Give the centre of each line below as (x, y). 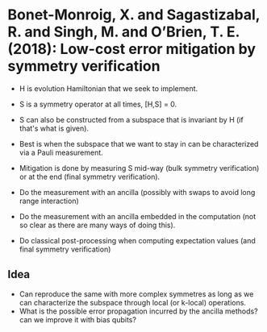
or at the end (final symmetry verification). (90, 176)
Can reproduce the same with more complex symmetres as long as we (136, 294)
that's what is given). (54, 128)
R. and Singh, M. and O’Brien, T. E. (123, 32)
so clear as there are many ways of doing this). (97, 225)
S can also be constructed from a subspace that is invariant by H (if (131, 119)
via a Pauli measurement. (61, 152)
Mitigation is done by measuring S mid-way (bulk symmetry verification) (139, 168)
